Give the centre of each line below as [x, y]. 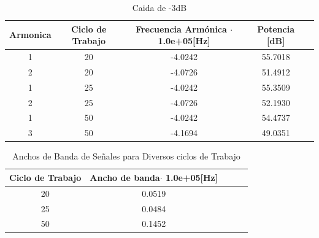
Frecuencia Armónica [181, 29]
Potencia [276, 29]
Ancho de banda [125, 177]
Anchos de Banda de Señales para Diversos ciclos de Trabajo [126, 156]
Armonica [30, 35]
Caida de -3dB [159, 7]
